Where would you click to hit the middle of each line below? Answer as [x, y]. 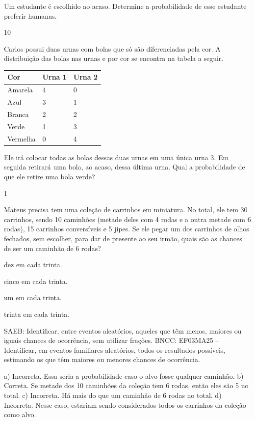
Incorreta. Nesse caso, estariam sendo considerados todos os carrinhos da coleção [125, 405]
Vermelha [22, 138]
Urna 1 [54, 77]
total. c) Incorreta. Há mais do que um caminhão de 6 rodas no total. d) [113, 395]
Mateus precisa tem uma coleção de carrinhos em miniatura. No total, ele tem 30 [126, 210]
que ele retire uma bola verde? [50, 176]
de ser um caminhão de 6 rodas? [52, 248]
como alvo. [20, 414]
